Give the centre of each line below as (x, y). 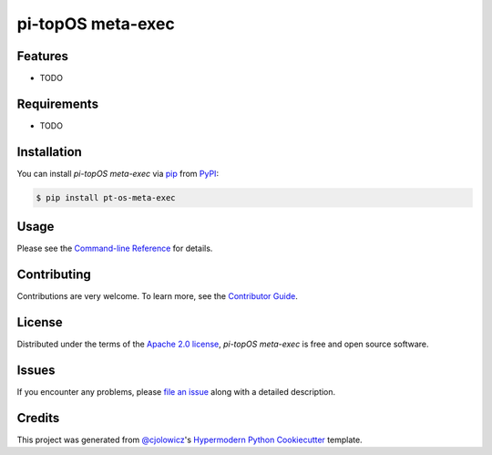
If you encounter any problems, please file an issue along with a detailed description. (176, 392)
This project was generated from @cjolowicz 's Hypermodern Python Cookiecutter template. (190, 439)
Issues (36, 370)
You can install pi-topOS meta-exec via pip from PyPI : (118, 173)
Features (42, 56)
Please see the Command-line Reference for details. (115, 248)
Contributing (54, 275)
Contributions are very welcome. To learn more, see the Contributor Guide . (157, 296)
